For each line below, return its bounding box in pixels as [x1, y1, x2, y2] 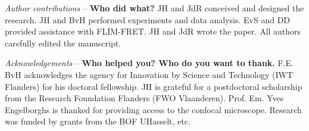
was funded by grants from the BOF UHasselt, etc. [5, 115, 191, 127]
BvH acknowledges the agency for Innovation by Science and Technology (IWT [5, 68, 294, 80]
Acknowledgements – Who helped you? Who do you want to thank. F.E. [5, 57, 294, 69]
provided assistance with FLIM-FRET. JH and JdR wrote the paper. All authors [5, 25, 301, 38]
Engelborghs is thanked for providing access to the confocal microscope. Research [5, 103, 302, 116]
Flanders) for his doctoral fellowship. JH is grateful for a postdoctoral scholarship [5, 80, 302, 92]
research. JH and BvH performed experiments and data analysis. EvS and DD [5, 13, 291, 26]
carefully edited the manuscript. [5, 36, 121, 49]
